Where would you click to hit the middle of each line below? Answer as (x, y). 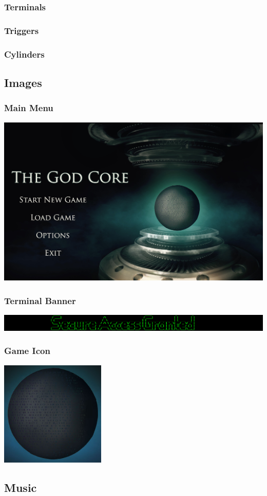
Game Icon (27, 351)
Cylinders (24, 54)
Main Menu (29, 108)
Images (23, 82)
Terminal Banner (40, 300)
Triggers (22, 30)
